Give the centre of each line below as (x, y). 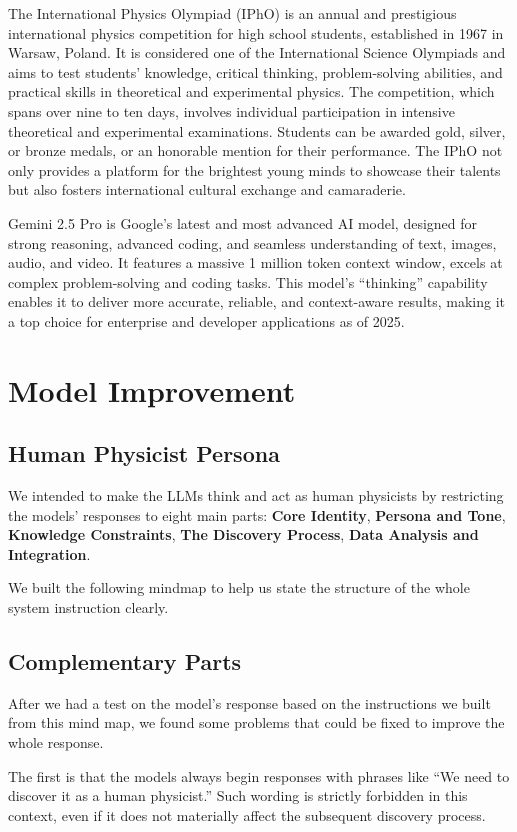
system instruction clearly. (88, 607)
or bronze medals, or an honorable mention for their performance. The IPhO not (255, 150)
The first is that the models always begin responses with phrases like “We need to (259, 775)
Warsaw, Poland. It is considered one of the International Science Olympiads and (257, 52)
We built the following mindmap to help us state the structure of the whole (239, 587)
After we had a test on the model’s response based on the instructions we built (249, 702)
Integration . (49, 553)
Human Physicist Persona (144, 453)
